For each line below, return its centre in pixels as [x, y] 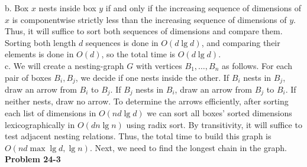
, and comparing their [241, 42]
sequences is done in [122, 42]
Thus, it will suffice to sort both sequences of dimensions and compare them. [144, 31]
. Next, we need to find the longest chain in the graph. [188, 147]
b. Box [17, 8]
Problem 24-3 [33, 159]
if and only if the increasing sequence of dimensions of [203, 8]
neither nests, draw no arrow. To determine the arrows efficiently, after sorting [147, 101]
